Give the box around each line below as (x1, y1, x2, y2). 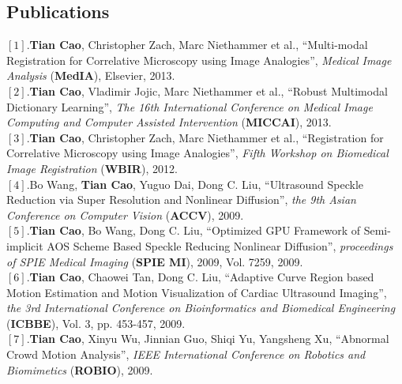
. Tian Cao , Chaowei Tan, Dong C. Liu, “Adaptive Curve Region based (26, 269, 374, 285)
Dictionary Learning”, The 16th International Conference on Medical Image (6, 98, 373, 115)
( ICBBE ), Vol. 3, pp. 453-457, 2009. (6, 314, 186, 331)
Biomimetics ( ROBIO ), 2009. (6, 361, 153, 378)
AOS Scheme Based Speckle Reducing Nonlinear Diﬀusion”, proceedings (47, 237, 393, 254)
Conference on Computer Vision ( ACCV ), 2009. (6, 206, 244, 223)
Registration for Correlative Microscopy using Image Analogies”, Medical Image (6, 51, 392, 68)
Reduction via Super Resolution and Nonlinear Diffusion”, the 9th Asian (6, 191, 356, 208)
